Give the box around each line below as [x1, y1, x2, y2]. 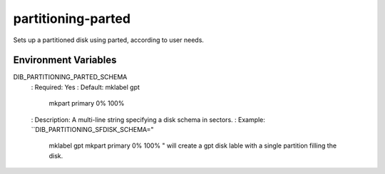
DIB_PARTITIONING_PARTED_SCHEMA [13, 73, 128, 81]
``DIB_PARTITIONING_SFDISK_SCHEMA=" [31, 126, 154, 134]
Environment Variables [13, 54, 117, 66]
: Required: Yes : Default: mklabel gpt [31, 83, 140, 91]
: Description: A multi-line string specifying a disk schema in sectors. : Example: [31, 115, 265, 124]
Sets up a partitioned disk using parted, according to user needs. [13, 36, 205, 44]
